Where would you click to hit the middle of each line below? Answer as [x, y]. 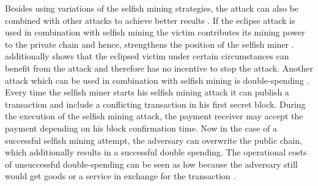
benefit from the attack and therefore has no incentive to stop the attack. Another [159, 68]
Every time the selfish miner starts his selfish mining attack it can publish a [147, 92]
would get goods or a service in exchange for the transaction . [120, 176]
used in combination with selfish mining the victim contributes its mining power [155, 32]
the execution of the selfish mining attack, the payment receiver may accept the [154, 116]
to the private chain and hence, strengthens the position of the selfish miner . [150, 44]
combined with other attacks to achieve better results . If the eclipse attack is [150, 20]
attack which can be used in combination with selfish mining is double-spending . [157, 80]
